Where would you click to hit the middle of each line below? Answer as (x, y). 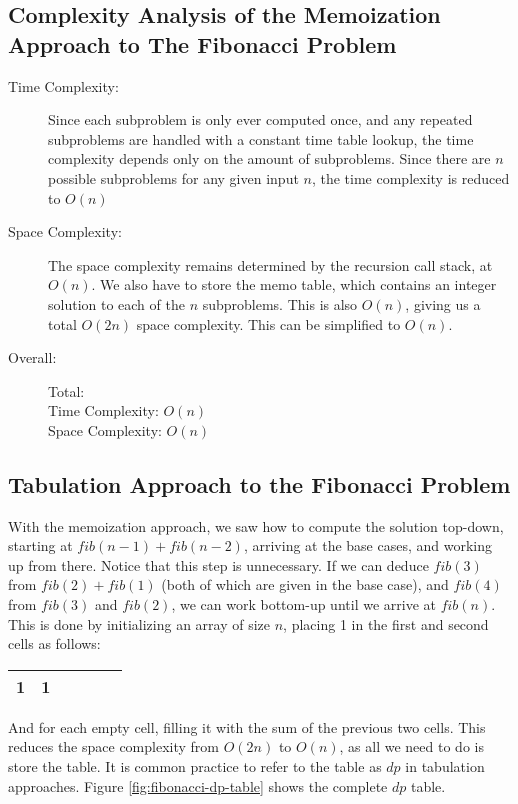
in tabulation (445, 766)
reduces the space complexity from (113, 746)
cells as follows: (54, 643)
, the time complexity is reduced (410, 177)
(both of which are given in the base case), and (305, 584)
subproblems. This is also (280, 303)
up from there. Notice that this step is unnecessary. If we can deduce (218, 564)
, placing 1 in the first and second (386, 623)
